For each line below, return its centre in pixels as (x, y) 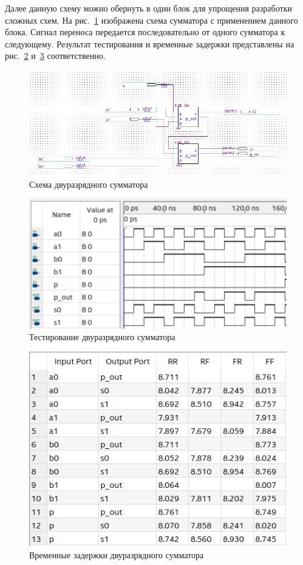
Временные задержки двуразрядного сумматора (117, 554)
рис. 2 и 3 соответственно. (55, 56)
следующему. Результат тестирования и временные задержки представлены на (150, 43)
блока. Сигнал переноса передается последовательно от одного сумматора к (145, 32)
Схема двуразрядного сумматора (89, 184)
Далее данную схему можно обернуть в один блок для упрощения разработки (148, 8)
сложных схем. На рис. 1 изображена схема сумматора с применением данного (151, 20)
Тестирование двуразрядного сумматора (102, 337)
